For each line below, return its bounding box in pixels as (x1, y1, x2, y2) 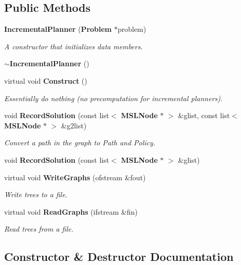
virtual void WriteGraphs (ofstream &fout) (4, 172, 146, 182)
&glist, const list (178, 110, 230, 121)
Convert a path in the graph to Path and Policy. (4, 137, 156, 148)
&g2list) (61, 120, 87, 130)
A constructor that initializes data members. (4, 41, 143, 51)
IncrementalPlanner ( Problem (4, 24, 112, 34)
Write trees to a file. (4, 189, 68, 200)
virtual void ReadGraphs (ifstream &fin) (4, 206, 138, 217)
